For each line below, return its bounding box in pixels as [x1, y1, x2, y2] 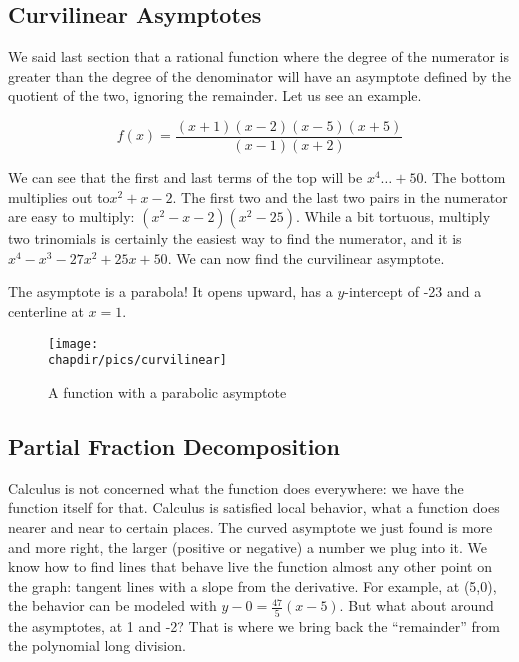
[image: [48, 336, 99, 351]
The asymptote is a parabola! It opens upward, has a [8, 281, 333, 302]
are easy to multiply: [8, 206, 135, 227]
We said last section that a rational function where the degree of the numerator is [8, 46, 509, 67]
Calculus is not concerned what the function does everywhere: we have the [8, 477, 464, 498]
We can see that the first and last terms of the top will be [8, 167, 363, 188]
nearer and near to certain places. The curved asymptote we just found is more [8, 516, 493, 537]
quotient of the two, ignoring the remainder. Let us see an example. [8, 85, 422, 106]
